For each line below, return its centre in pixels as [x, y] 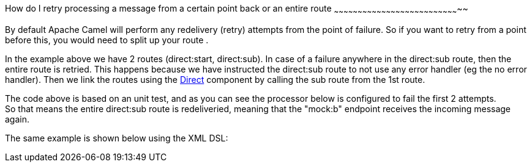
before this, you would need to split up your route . [107, 40]
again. [17, 119]
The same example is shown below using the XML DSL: [117, 138]
